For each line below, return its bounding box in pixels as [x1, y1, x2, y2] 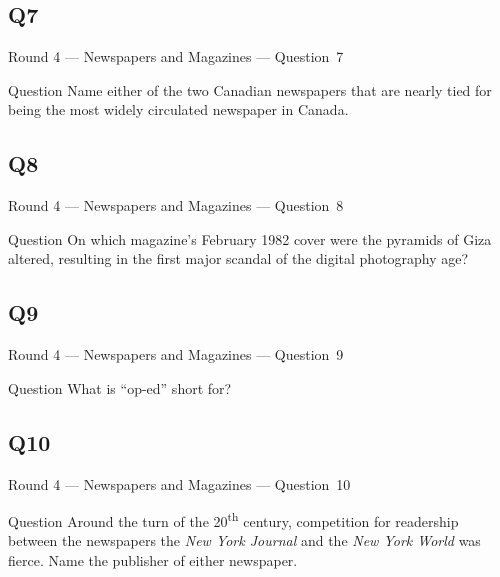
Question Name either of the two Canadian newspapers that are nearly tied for [8, 79, 492, 100]
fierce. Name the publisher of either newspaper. [8, 550, 298, 570]
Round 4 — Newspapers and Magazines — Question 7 [8, 46, 344, 67]
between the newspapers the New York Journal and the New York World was [8, 530, 481, 551]
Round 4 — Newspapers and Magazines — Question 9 [8, 344, 344, 365]
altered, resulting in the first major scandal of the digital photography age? [8, 248, 469, 269]
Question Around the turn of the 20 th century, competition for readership [8, 508, 459, 531]
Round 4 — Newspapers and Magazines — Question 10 [8, 473, 351, 494]
